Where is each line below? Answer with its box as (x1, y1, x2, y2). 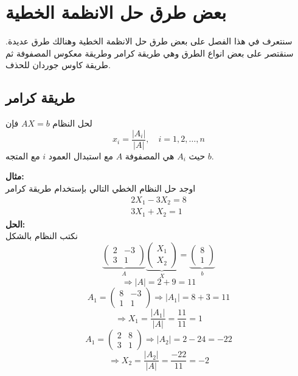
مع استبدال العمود (48, 149, 114, 162)
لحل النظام (52, 117, 92, 130)
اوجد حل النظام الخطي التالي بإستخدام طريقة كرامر (5, 181, 196, 194)
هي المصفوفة (125, 149, 175, 162)
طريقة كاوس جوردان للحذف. (5, 58, 111, 71)
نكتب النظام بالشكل (5, 229, 78, 242)
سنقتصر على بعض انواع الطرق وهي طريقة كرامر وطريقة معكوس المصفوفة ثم (5, 46, 294, 59)
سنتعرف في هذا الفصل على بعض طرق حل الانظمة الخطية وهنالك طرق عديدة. (5, 35, 293, 47)
